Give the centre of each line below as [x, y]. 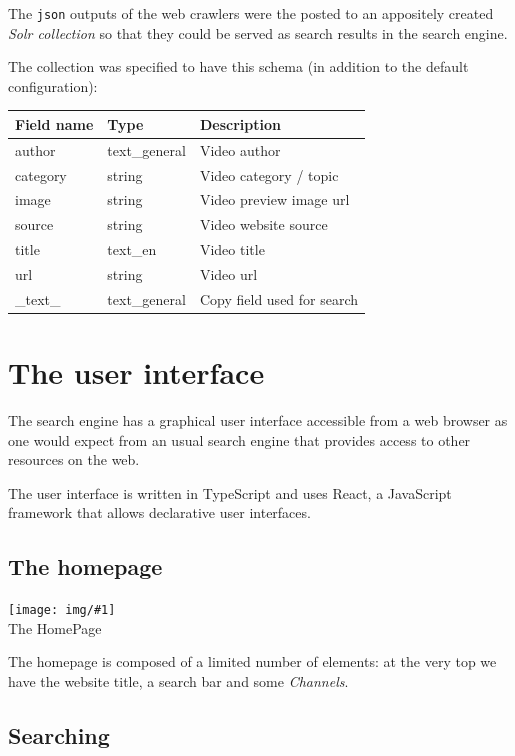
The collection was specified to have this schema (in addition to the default [238, 66]
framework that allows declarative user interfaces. [159, 512]
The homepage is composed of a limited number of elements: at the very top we [252, 661]
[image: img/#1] [62, 610]
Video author [240, 149]
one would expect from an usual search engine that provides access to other [239, 439]
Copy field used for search [279, 298]
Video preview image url [274, 199]
